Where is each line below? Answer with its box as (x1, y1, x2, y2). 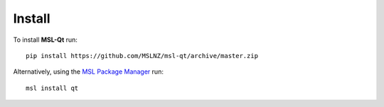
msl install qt (26, 84, 79, 92)
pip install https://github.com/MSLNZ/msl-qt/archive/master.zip (26, 52, 259, 60)
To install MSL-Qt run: (13, 35, 78, 44)
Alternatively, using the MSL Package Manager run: (13, 67, 164, 76)
